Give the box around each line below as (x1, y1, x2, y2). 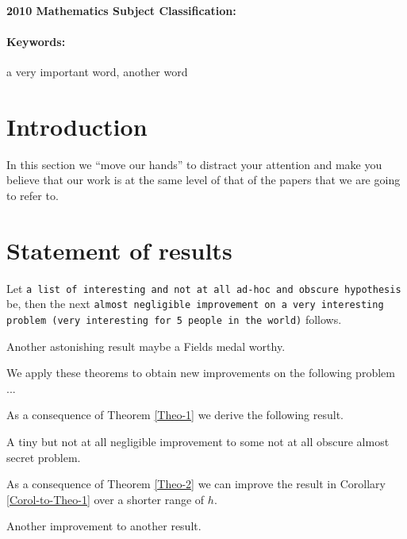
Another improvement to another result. (6, 518, 202, 534)
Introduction (6, 110, 148, 142)
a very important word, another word (6, 63, 188, 79)
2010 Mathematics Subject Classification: (6, 2, 236, 18)
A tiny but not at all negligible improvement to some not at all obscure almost (6, 433, 390, 449)
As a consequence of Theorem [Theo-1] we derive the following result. (6, 406, 344, 423)
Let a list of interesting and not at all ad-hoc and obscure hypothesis (6, 279, 401, 296)
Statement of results (6, 233, 232, 266)
